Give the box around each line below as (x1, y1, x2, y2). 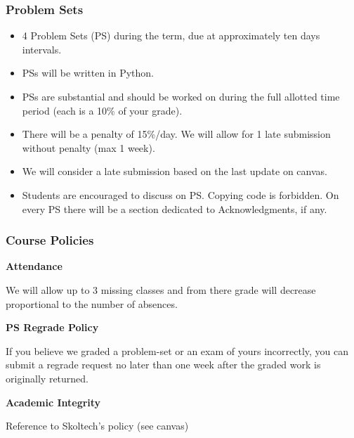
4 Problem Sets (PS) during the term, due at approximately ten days (22, 28, 320, 43)
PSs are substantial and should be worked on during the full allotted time (22, 89, 340, 103)
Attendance (6, 259, 63, 273)
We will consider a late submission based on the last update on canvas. (22, 164, 327, 179)
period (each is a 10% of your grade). (22, 103, 183, 117)
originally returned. (6, 371, 88, 385)
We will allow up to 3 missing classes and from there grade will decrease (6, 282, 316, 297)
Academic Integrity (6, 394, 101, 409)
